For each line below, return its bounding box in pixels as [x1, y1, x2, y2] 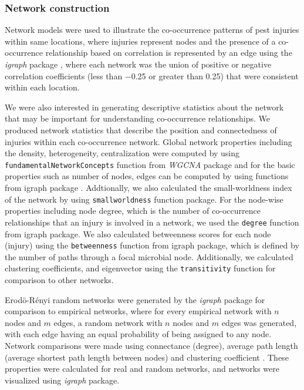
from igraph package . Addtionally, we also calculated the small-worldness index [5, 181, 292, 193]
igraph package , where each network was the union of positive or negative [5, 58, 272, 70]
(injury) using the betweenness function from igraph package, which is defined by [5, 239, 299, 251]
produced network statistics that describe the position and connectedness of [5, 123, 277, 136]
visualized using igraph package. [5, 374, 120, 386]
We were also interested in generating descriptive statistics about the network [5, 100, 284, 113]
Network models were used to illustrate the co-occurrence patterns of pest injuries [5, 23, 299, 36]
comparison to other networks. [5, 274, 114, 285]
